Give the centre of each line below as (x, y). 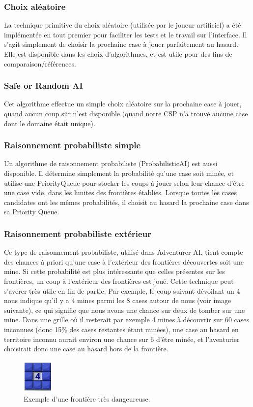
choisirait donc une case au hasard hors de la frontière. (86, 349)
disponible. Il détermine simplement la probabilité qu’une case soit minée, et (119, 173)
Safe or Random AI (43, 85)
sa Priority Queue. (32, 212)
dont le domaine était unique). (50, 123)
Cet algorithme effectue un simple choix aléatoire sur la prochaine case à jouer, (123, 104)
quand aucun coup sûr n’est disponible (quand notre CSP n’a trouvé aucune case (126, 113)
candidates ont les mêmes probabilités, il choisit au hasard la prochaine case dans (126, 202)
